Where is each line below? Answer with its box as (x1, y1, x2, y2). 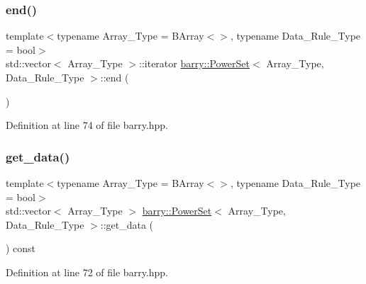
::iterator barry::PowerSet (139, 56, 250, 71)
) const (6, 241, 36, 256)
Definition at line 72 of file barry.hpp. (6, 264, 168, 279)
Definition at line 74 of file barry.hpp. (6, 118, 168, 132)
